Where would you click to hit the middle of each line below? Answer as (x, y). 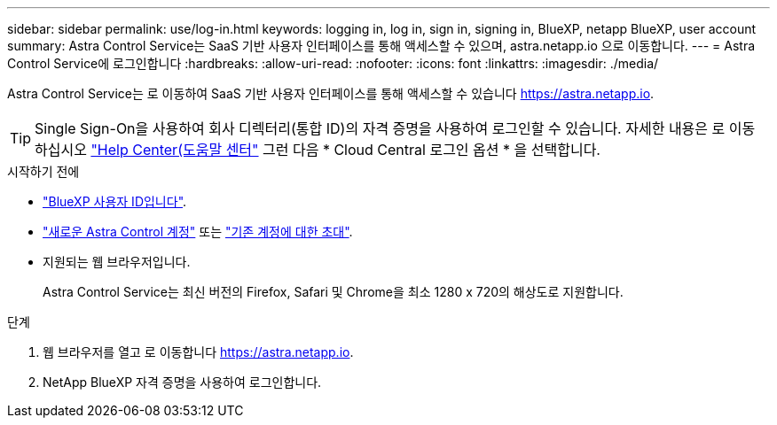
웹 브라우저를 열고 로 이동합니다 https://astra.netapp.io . (198, 352)
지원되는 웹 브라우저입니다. (117, 262)
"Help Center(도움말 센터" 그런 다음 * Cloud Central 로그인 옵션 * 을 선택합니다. (345, 150)
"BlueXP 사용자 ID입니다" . (115, 201)
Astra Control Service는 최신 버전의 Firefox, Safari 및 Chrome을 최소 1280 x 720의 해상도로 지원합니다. (333, 292)
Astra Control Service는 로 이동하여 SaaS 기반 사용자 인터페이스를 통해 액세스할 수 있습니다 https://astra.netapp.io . (331, 93)
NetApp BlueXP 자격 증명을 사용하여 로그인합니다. (182, 382)
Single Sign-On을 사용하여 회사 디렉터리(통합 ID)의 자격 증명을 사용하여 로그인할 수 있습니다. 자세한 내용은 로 (380, 128)
